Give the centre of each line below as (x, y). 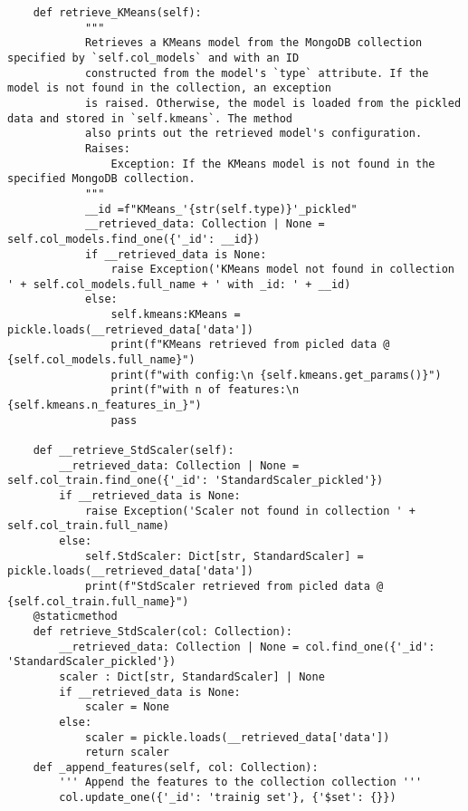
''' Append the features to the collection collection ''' (241, 782)
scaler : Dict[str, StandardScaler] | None (192, 676)
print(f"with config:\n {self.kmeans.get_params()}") (276, 375)
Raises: (108, 148)
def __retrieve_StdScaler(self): (134, 451)
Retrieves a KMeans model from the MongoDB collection (253, 43)
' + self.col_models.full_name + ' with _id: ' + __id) (179, 284)
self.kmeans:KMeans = (176, 315)
